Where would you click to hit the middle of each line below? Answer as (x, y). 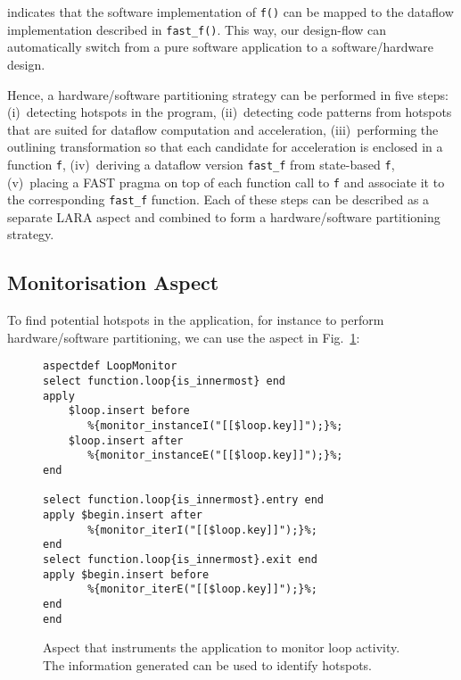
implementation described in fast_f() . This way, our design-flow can (197, 29)
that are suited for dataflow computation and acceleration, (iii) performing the (223, 129)
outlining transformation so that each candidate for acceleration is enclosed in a (225, 147)
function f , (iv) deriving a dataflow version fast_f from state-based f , (201, 164)
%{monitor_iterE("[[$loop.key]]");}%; (202, 589)
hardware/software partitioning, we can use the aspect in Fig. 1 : (184, 337)
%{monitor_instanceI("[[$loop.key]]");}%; (215, 426)
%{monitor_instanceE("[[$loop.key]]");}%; (215, 456)
